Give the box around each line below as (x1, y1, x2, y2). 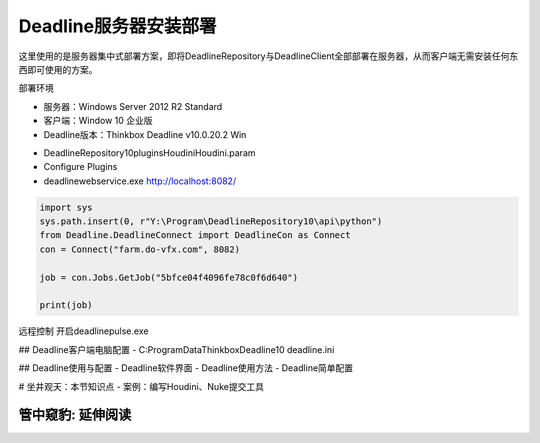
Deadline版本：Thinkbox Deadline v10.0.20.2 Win (43, 128, 247, 140)
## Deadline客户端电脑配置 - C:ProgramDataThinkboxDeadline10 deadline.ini (18, 343, 335, 355)
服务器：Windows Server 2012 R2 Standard (43, 100, 223, 112)
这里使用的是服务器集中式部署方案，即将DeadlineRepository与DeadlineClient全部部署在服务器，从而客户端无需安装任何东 (18, 50, 519, 62)
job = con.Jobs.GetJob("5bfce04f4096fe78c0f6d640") (39, 271, 299, 283)
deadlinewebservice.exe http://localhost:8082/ (43, 175, 237, 187)
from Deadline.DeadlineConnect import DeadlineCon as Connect (39, 230, 351, 241)
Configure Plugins (43, 161, 118, 173)
